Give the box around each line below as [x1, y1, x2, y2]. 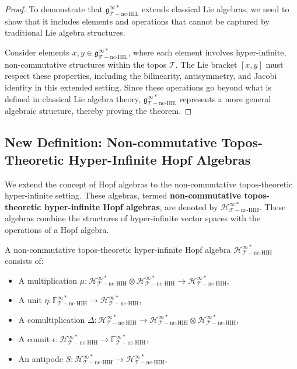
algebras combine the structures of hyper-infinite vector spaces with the [5, 212, 261, 224]
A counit [18, 333, 50, 345]
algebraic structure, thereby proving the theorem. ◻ [5, 105, 192, 117]
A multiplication [18, 274, 78, 286]
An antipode [18, 353, 64, 365]
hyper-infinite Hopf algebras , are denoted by [44, 200, 218, 213]
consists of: [5, 255, 44, 267]
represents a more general [179, 92, 271, 105]
